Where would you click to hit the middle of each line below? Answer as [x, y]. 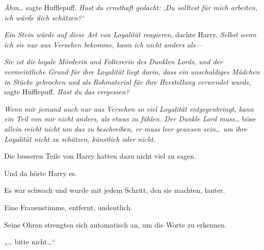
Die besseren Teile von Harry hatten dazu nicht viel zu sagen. [100, 156]
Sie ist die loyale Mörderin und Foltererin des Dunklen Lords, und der [113, 61]
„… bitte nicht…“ [30, 242]
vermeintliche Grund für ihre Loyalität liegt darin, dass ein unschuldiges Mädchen [132, 71]
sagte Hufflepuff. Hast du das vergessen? [67, 92]
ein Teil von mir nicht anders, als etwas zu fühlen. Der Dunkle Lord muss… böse [130, 119]
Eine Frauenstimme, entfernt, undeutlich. [68, 207]
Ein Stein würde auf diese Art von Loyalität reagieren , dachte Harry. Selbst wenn [130, 34]
